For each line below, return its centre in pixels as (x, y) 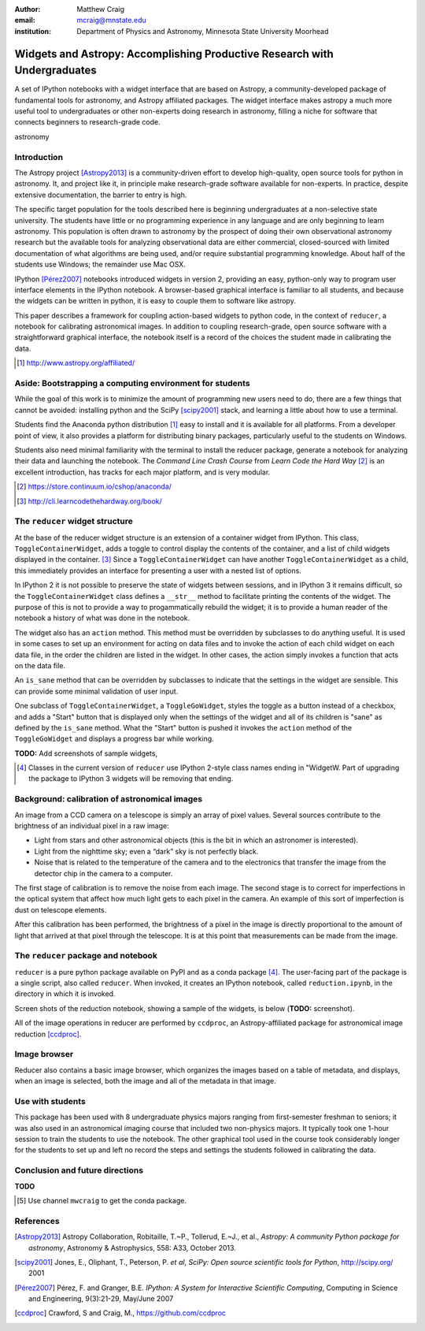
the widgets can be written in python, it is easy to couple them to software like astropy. (155, 301)
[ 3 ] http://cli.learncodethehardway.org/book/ (90, 501)
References (37, 1221)
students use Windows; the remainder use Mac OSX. (100, 265)
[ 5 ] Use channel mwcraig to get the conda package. (102, 1200)
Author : (28, 9)
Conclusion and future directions (79, 1170)
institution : (33, 31)
